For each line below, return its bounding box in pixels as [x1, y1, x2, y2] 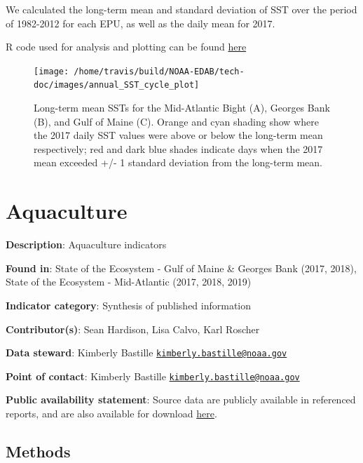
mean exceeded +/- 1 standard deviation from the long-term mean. [34, 155, 323, 170]
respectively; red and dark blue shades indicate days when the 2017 [34, 141, 323, 156]
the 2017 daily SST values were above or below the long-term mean [34, 128, 323, 142]
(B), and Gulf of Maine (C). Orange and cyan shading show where [34, 114, 319, 128]
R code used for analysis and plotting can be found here [6, 39, 247, 54]
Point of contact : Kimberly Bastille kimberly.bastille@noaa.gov [6, 368, 300, 383]
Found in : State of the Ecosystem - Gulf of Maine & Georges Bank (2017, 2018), [6, 260, 357, 275]
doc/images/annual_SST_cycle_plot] [34, 80, 200, 90]
